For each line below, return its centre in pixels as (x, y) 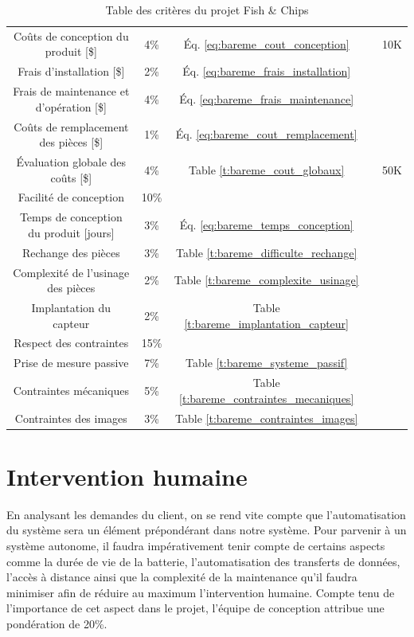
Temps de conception (71, 217)
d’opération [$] (71, 106)
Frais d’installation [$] (71, 71)
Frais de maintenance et (71, 91)
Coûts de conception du (71, 35)
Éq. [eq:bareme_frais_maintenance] (267, 98)
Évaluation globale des (71, 162)
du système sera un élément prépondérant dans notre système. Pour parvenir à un (207, 530)
